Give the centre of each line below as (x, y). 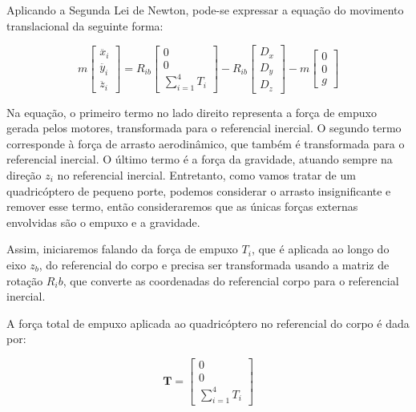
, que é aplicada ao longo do (320, 249)
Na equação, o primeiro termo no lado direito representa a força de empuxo (192, 112)
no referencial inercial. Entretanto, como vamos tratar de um (206, 175)
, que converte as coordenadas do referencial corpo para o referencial (231, 280)
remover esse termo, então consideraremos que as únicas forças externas (182, 206)
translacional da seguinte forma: (85, 25)
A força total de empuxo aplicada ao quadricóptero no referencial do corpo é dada (208, 323)
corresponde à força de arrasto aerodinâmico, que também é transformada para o (206, 143)
